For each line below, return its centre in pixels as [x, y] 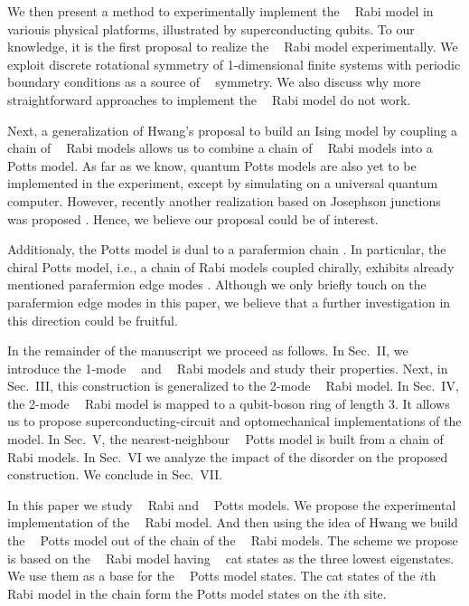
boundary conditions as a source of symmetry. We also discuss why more [214, 82]
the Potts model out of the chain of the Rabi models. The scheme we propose [233, 540]
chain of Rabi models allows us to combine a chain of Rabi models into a [220, 148]
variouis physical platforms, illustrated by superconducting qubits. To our [211, 28]
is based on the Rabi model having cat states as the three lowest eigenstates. [231, 558]
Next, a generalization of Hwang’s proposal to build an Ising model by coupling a [233, 130]
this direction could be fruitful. [93, 320]
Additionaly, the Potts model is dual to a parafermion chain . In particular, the [227, 249]
